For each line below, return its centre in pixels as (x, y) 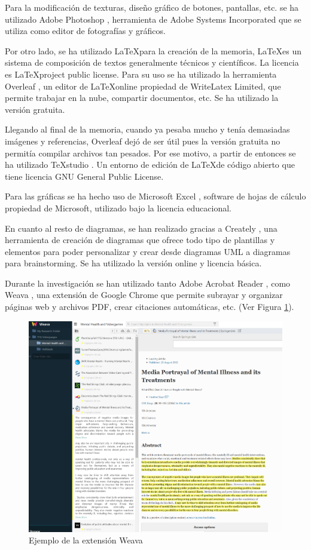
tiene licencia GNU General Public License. (84, 176)
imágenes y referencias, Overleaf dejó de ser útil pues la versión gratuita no (143, 141)
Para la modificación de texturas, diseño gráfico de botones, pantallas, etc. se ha (152, 7)
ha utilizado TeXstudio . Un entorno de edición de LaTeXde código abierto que (150, 165)
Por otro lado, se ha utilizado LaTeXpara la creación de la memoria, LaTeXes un (153, 50)
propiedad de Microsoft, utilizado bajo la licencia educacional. (118, 208)
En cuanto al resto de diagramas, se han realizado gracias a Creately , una (141, 228)
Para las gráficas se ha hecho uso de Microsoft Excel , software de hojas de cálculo (155, 196)
